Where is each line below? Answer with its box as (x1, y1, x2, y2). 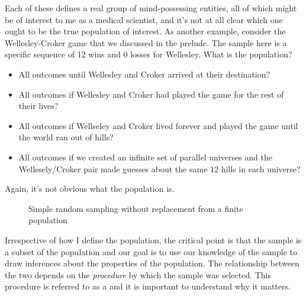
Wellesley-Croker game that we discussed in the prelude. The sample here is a (5, 36, 287, 49)
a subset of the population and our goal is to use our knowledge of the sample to (5, 245, 297, 258)
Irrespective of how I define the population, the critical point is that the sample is (5, 233, 302, 246)
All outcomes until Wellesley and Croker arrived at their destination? (18, 67, 270, 80)
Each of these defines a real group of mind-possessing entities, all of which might (5, 2, 297, 14)
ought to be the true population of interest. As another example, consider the (5, 25, 286, 37)
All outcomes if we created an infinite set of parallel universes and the (18, 150, 272, 163)
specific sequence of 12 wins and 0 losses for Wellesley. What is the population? (5, 48, 292, 60)
